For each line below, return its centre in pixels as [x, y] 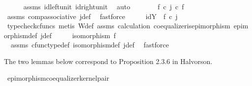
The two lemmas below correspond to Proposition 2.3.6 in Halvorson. [108, 61]
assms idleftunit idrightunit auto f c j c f [104, 6]
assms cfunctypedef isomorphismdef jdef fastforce [90, 45]
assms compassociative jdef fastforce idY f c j [92, 16]
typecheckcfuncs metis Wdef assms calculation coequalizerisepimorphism [119, 26]
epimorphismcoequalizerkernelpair [58, 77]
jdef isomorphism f [78, 35]
